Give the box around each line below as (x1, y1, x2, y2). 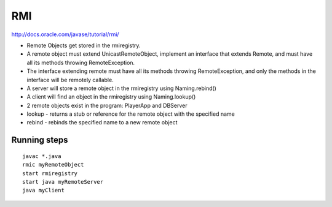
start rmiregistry (22, 170, 78, 177)
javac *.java (22, 152, 61, 159)
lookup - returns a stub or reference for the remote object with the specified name (26, 110, 235, 118)
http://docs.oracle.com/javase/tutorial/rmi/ (11, 31, 119, 38)
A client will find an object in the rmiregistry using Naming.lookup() (26, 93, 196, 100)
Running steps (11, 135, 68, 145)
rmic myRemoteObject (22, 161, 84, 168)
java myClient (22, 187, 65, 194)
